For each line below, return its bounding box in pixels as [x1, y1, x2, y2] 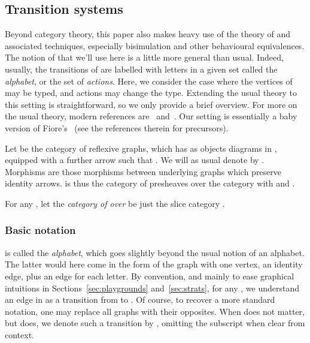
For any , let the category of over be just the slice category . [5, 197, 225, 209]
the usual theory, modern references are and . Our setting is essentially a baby [5, 110, 297, 122]
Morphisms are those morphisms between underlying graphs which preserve [5, 165, 282, 177]
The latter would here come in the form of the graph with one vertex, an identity [5, 258, 303, 270]
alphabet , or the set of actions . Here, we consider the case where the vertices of [5, 74, 293, 87]
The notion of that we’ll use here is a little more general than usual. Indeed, [5, 51, 284, 64]
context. [5, 328, 34, 341]
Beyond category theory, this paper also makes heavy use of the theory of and [5, 28, 291, 40]
